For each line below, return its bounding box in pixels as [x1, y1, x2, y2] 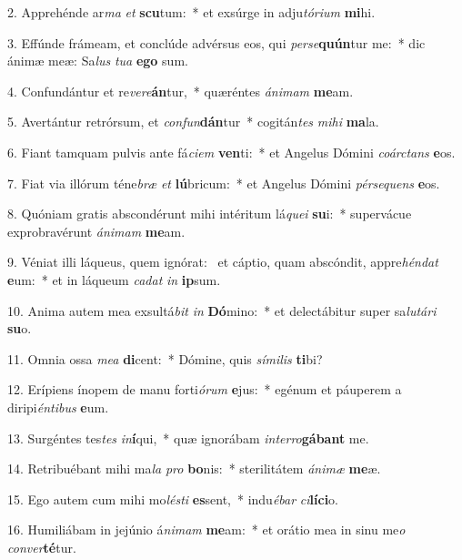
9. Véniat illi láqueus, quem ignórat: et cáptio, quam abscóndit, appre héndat [7, 252, 438, 271]
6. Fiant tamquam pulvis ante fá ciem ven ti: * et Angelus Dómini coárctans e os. [7, 142, 456, 161]
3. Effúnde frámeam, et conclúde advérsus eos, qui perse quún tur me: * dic [7, 33, 426, 52]
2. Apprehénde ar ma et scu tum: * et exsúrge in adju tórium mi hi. [7, 3, 376, 21]
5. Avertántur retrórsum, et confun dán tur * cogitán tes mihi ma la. [7, 112, 379, 131]
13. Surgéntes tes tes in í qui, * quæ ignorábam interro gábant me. [7, 428, 369, 447]
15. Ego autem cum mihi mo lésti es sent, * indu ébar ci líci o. [7, 489, 339, 508]
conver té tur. [7, 537, 76, 556]
